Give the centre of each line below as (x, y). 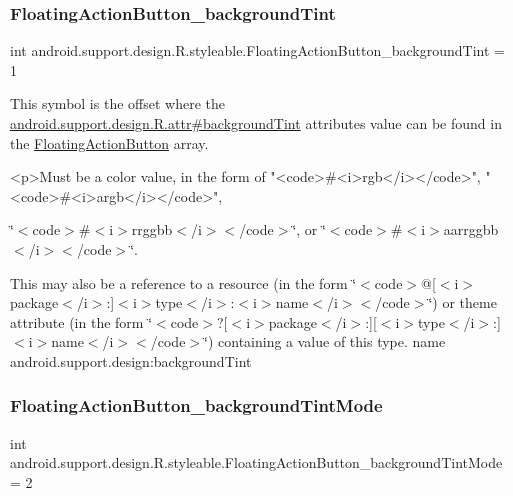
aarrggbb (471, 229)
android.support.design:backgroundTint (131, 360)
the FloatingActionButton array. (109, 142)
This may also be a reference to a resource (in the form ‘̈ (183, 282)
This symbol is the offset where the (117, 103)
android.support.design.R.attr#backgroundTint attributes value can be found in (256, 123)
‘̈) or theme (462, 302)
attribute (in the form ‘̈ (81, 321)
